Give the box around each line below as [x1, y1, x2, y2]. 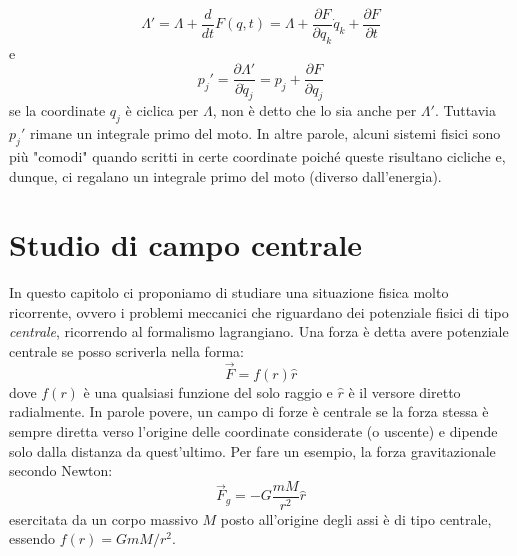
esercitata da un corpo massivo [9, 508, 198, 529]
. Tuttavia [434, 100, 496, 121]
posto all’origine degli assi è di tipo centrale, [220, 508, 492, 529]
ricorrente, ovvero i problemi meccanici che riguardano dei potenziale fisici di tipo [9, 301, 509, 322]
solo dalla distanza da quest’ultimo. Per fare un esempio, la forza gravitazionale [9, 440, 496, 461]
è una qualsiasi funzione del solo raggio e [83, 381, 333, 402]
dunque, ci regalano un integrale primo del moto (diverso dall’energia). [9, 165, 442, 186]
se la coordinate [9, 100, 106, 121]
